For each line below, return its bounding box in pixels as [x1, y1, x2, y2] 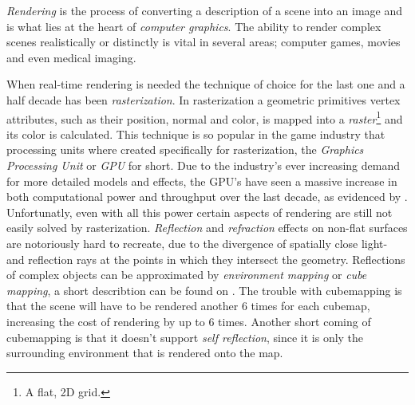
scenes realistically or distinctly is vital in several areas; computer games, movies [6, 33, 401, 50]
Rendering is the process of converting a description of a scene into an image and [6, 2, 402, 18]
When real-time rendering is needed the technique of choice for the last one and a [6, 76, 405, 92]
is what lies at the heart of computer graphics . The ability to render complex [6, 18, 381, 34]
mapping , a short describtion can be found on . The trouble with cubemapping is [6, 281, 402, 298]
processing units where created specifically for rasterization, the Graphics [6, 141, 364, 158]
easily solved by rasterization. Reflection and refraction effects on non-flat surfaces [6, 219, 408, 236]
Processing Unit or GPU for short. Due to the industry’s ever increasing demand [6, 157, 400, 173]
